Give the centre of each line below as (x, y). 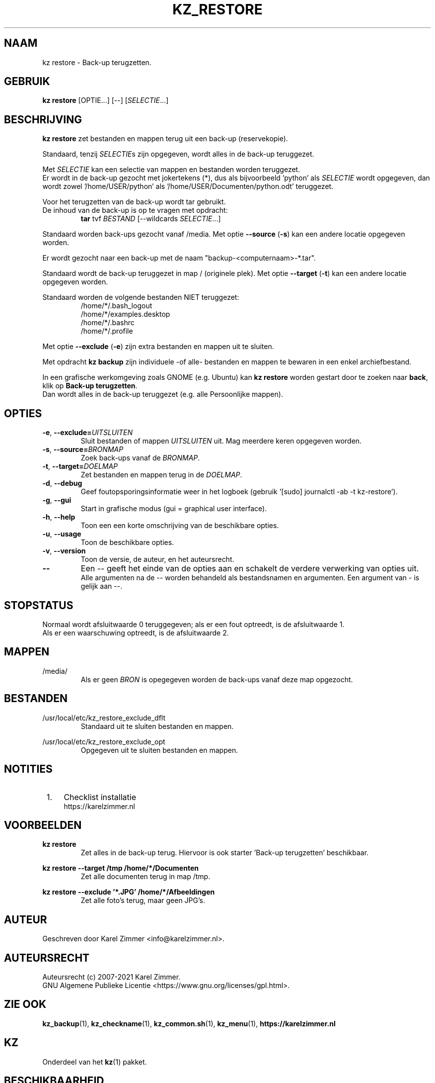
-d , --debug (62, 483)
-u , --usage (62, 534)
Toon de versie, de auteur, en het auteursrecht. (157, 559)
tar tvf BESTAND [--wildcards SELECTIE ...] (151, 219)
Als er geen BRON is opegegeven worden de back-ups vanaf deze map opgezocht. (217, 679)
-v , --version (64, 551)
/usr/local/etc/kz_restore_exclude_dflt (104, 718)
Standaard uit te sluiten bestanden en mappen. (157, 726)
